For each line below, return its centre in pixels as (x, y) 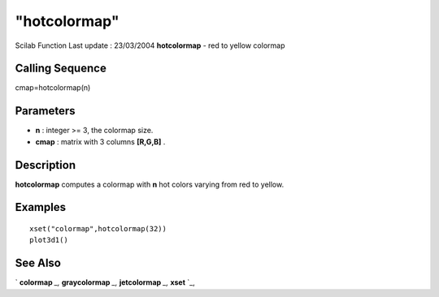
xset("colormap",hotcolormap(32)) (98, 229)
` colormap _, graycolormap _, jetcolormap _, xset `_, (105, 282)
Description (46, 165)
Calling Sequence (61, 69)
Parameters (45, 111)
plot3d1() (49, 240)
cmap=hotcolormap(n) (53, 88)
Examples (41, 207)
